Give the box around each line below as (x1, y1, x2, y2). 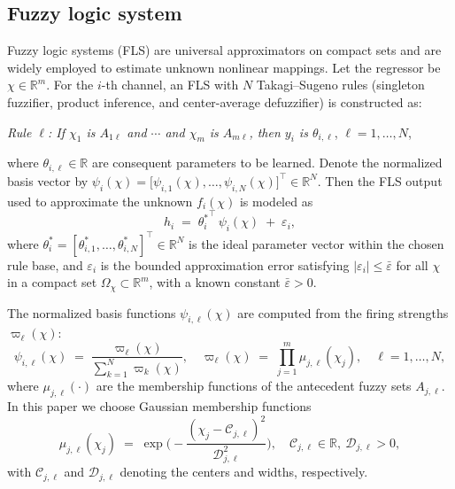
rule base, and (7, 255, 83, 274)
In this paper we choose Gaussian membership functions (7, 397, 312, 415)
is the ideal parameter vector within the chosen (189, 234, 444, 252)
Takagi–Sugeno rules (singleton (256, 75, 425, 94)
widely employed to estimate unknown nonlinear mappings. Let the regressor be (7, 58, 441, 76)
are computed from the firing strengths (237, 303, 449, 322)
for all (396, 255, 428, 274)
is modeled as (239, 191, 313, 210)
